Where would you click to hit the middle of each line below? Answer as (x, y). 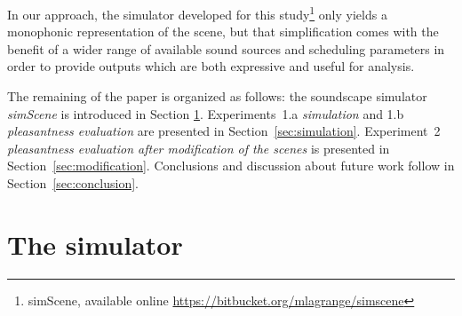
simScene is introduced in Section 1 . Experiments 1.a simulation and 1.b (206, 113)
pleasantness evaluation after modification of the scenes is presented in (199, 148)
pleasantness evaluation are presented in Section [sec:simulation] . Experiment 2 (224, 131)
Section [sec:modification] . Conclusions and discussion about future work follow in (231, 166)
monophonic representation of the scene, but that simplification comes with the (223, 32)
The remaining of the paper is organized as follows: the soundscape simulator (217, 96)
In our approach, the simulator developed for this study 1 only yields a (197, 13)
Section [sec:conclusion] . (73, 183)
